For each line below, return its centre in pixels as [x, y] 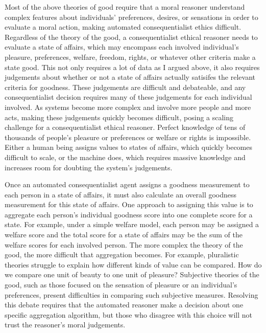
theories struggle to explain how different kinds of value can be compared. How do [133, 264]
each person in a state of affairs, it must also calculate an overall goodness [121, 194]
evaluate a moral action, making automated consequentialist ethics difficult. [123, 27]
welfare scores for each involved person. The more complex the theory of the [124, 244]
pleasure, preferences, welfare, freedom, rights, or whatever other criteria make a [130, 57]
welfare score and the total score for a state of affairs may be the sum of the [124, 235]
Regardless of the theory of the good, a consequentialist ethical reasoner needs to [131, 37]
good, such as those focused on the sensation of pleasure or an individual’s [121, 285]
